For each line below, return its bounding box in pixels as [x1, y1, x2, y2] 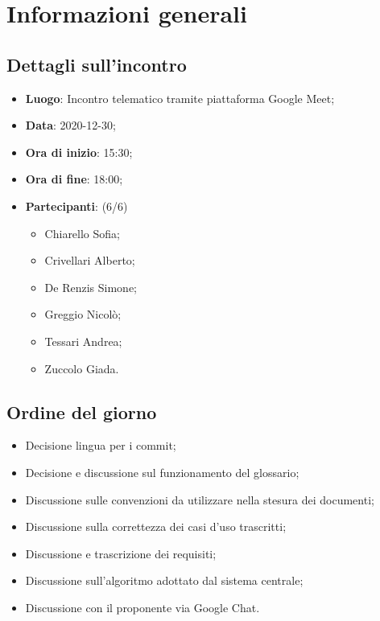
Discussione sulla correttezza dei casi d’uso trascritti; [25, 518, 287, 535]
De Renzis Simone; [44, 278, 137, 295]
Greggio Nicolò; [44, 306, 122, 323]
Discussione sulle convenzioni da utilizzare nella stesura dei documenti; [25, 491, 374, 508]
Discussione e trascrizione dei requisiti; [25, 545, 217, 561]
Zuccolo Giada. [44, 360, 119, 376]
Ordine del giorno [6, 399, 157, 424]
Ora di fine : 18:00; [25, 171, 123, 187]
